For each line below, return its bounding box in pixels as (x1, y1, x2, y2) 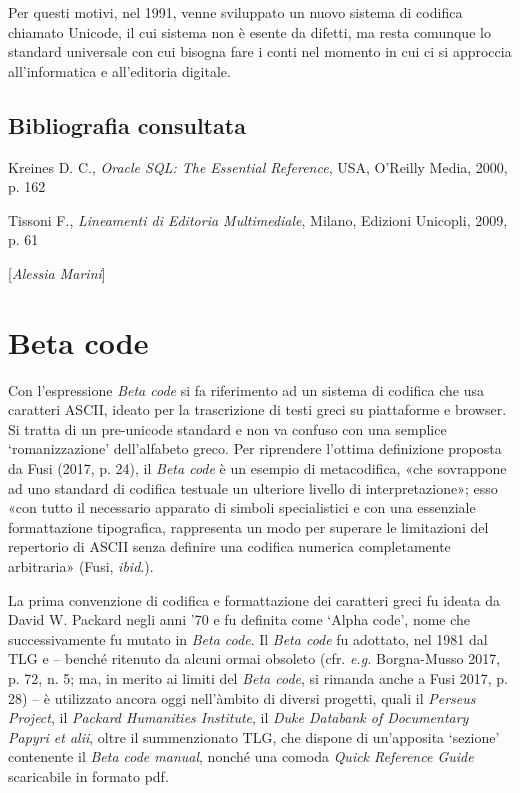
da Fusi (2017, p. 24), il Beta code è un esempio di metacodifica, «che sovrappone (8, 458, 507, 479)
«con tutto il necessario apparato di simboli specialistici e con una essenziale (8, 497, 476, 518)
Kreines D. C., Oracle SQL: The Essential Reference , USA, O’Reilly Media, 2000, (8, 156, 508, 177)
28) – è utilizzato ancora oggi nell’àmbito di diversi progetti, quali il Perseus (8, 687, 476, 708)
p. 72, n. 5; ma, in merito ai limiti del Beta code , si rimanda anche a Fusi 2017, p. (8, 667, 508, 688)
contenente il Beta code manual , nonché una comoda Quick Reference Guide (8, 746, 474, 767)
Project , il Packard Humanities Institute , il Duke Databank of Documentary (8, 707, 469, 728)
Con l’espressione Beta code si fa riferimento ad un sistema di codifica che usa (8, 379, 485, 400)
